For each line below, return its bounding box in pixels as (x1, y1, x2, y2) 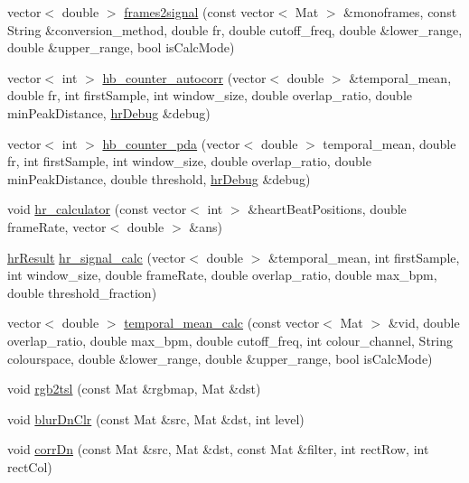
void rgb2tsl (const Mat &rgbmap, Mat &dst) (7, 379, 261, 398)
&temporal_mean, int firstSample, (268, 247, 460, 266)
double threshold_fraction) (7, 283, 157, 302)
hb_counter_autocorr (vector (102, 68, 267, 87)
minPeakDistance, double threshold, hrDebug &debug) (7, 169, 311, 188)
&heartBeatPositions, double (248, 200, 407, 218)
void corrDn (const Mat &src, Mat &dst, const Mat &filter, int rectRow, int (7, 440, 429, 459)
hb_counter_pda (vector (102, 134, 240, 153)
